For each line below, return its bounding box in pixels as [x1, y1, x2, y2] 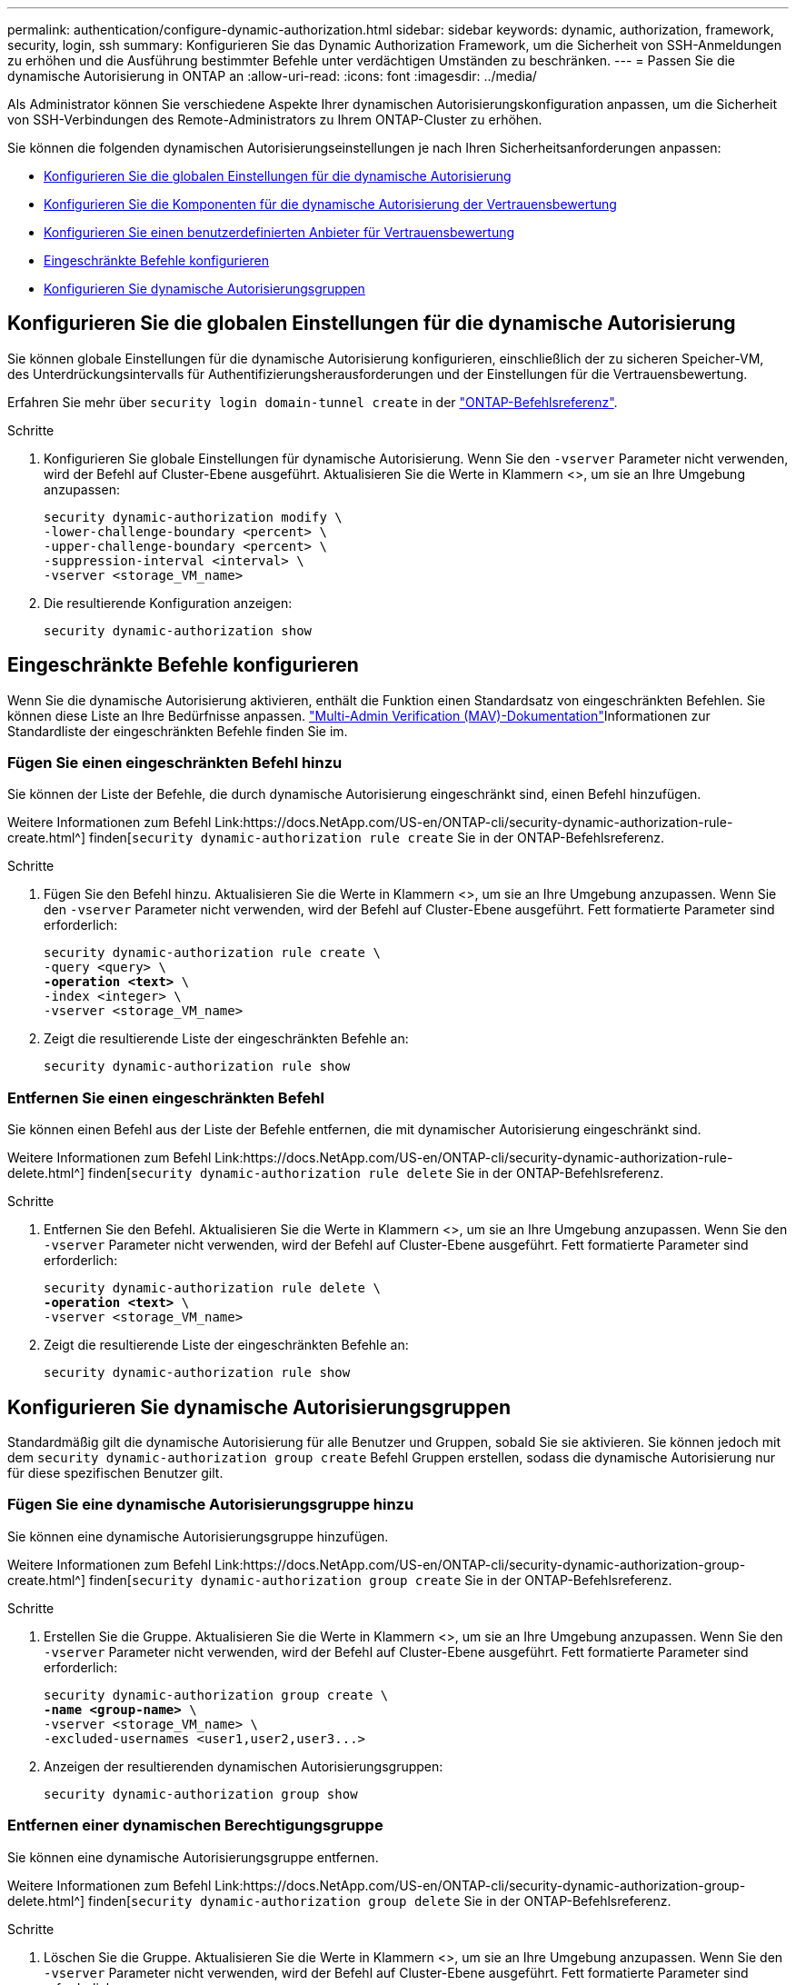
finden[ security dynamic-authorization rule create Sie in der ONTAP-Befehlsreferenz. [88, 830, 665, 846]
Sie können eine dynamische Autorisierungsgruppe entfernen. [7, 1849, 379, 1865]
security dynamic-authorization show [44, 623, 313, 638]
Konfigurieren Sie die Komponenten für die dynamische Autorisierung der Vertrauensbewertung [44, 196, 617, 212]
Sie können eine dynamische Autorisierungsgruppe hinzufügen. [7, 1528, 389, 1544]
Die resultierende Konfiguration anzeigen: [44, 594, 293, 611]
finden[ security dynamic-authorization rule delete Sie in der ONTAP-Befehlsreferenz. [88, 1165, 664, 1182]
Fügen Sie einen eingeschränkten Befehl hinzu [7, 753, 343, 773]
